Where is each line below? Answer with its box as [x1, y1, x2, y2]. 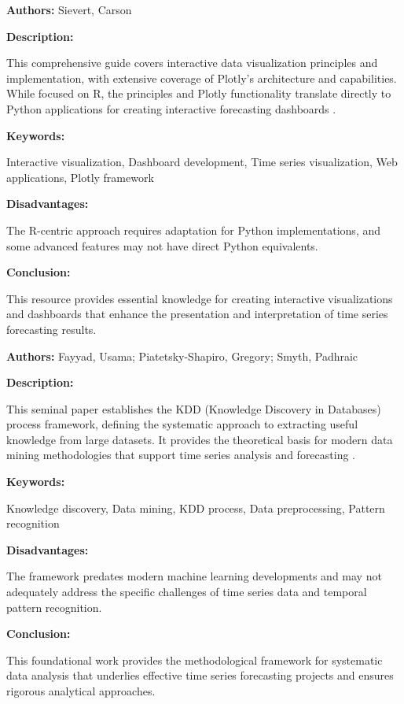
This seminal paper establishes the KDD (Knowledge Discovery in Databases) [6, 400, 381, 417]
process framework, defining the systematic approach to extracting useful [6, 416, 358, 432]
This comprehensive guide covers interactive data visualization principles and [6, 54, 378, 71]
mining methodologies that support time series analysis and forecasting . [6, 446, 356, 463]
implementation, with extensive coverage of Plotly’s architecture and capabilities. [6, 69, 397, 86]
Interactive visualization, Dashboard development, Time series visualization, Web [6, 154, 398, 170]
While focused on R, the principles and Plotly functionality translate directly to [6, 85, 391, 102]
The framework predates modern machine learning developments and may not [6, 568, 382, 584]
